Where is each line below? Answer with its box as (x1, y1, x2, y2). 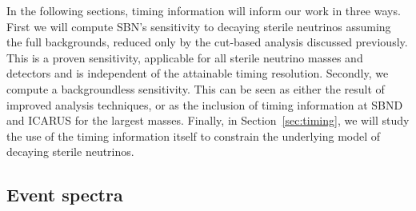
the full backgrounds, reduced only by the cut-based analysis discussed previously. (6, 34, 408, 50)
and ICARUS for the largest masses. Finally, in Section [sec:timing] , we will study (6, 112, 410, 129)
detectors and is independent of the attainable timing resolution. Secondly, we (6, 65, 389, 82)
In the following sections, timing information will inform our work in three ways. (6, 2, 401, 18)
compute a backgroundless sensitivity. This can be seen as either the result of (6, 80, 385, 97)
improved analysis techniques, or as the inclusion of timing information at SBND (6, 96, 403, 113)
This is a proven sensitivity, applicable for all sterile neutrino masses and (6, 49, 363, 66)
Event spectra (6, 182, 123, 207)
